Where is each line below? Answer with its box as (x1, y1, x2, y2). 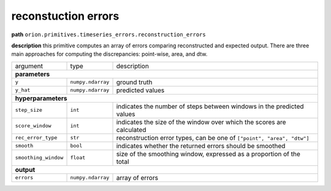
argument (15, 61, 43, 70)
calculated (116, 125, 146, 134)
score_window (15, 123, 51, 129)
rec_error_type (15, 134, 58, 141)
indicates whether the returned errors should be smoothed (116, 141, 286, 150)
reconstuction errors (11, 9, 120, 23)
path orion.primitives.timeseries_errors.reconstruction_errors (11, 31, 206, 38)
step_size (15, 107, 43, 114)
